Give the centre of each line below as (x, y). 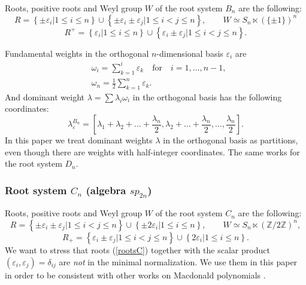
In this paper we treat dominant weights (79, 140)
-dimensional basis (190, 53)
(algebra (106, 190)
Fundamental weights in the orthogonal (77, 53)
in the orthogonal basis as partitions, (231, 140)
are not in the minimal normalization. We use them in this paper (178, 261)
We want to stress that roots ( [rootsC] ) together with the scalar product (137, 249)
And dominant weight (45, 96)
